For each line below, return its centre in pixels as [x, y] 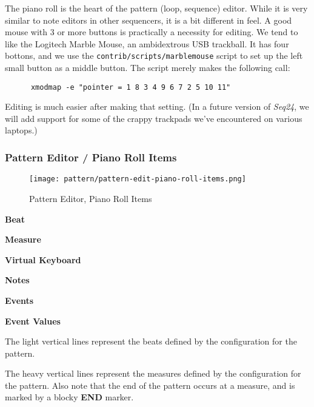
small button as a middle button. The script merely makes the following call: [148, 68]
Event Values [33, 321]
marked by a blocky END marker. [69, 397]
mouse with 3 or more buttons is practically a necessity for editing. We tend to [152, 32]
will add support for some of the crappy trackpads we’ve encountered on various [154, 118]
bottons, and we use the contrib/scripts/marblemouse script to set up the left [154, 55]
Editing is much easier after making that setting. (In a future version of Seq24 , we [157, 106]
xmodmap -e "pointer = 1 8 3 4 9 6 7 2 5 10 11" [131, 87]
